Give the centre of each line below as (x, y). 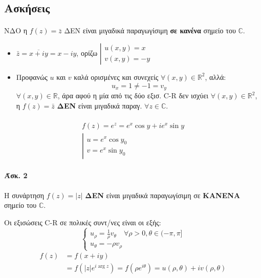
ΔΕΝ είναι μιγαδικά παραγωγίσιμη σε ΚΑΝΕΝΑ (163, 195)
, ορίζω (87, 52)
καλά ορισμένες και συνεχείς (116, 77)
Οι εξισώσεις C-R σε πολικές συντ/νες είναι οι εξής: (83, 222)
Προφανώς (32, 77)
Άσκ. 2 (16, 175)
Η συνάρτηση (24, 195)
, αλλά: (215, 77)
